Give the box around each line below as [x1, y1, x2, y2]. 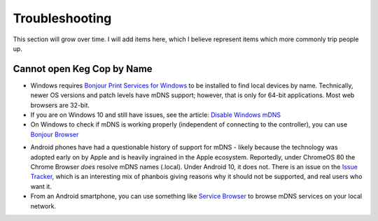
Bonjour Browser [30, 130, 79, 138]
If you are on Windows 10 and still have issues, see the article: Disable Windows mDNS [30, 110, 281, 119]
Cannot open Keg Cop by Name [13, 63, 153, 75]
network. [30, 201, 57, 210]
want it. [30, 182, 52, 190]
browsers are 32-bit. [30, 101, 90, 109]
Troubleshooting [13, 10, 112, 26]
